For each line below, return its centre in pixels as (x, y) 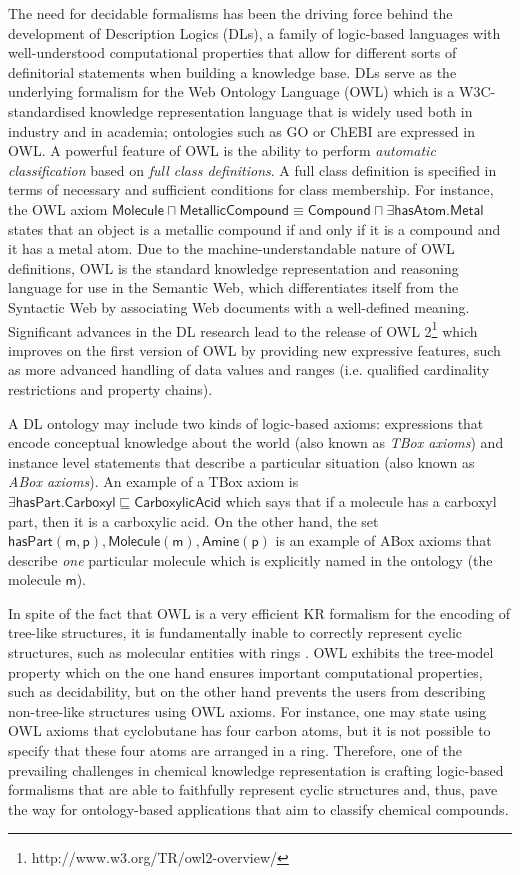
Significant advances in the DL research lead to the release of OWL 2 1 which (243, 329)
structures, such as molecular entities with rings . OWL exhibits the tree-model (251, 652)
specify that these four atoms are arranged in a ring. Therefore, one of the (235, 750)
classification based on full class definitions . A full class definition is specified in (252, 169)
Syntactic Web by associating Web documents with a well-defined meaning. (239, 306)
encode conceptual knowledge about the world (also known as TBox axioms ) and (256, 442)
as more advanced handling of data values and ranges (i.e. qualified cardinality (249, 369)
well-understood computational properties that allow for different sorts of (232, 52)
